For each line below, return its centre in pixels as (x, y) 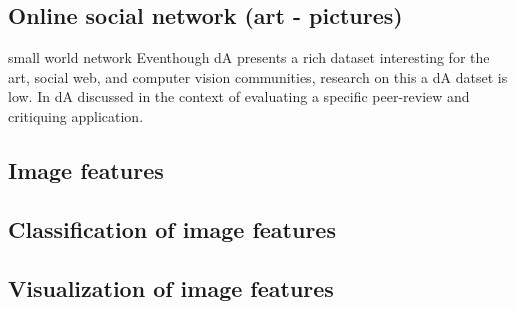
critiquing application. (76, 115)
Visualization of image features (171, 287)
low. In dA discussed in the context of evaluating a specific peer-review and (239, 96)
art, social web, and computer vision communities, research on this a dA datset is (258, 76)
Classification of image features (172, 228)
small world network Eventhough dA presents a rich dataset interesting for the (249, 57)
